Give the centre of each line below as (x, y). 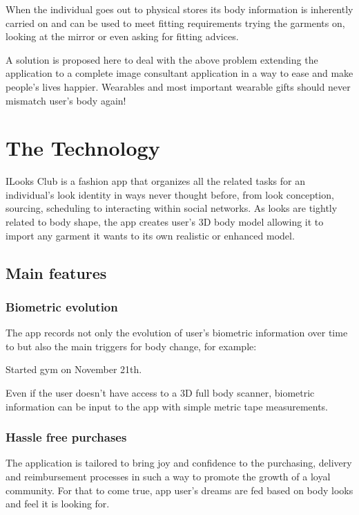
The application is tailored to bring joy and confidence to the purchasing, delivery (179, 463)
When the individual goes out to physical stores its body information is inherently (179, 9)
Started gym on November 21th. (74, 369)
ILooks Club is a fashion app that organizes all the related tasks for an (155, 181)
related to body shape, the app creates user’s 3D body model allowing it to (165, 222)
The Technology (83, 148)
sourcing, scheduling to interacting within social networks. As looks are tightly (172, 208)
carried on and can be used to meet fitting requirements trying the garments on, (175, 22)
